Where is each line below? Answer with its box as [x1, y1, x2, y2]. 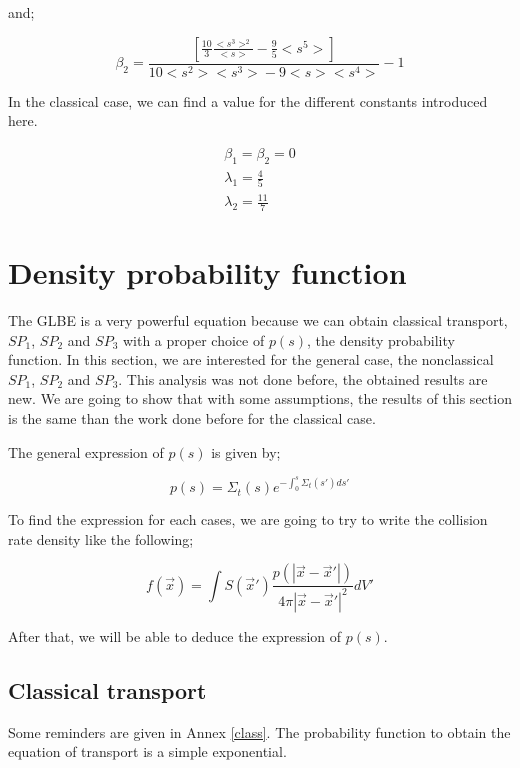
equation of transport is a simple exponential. [8, 741, 287, 762]
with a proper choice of [122, 329, 265, 350]
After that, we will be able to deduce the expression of [8, 625, 342, 646]
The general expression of [8, 441, 164, 462]
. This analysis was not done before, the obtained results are [118, 368, 488, 389]
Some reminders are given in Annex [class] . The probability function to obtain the [8, 721, 511, 742]
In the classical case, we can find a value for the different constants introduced [8, 90, 488, 111]
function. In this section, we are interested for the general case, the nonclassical [8, 349, 494, 370]
